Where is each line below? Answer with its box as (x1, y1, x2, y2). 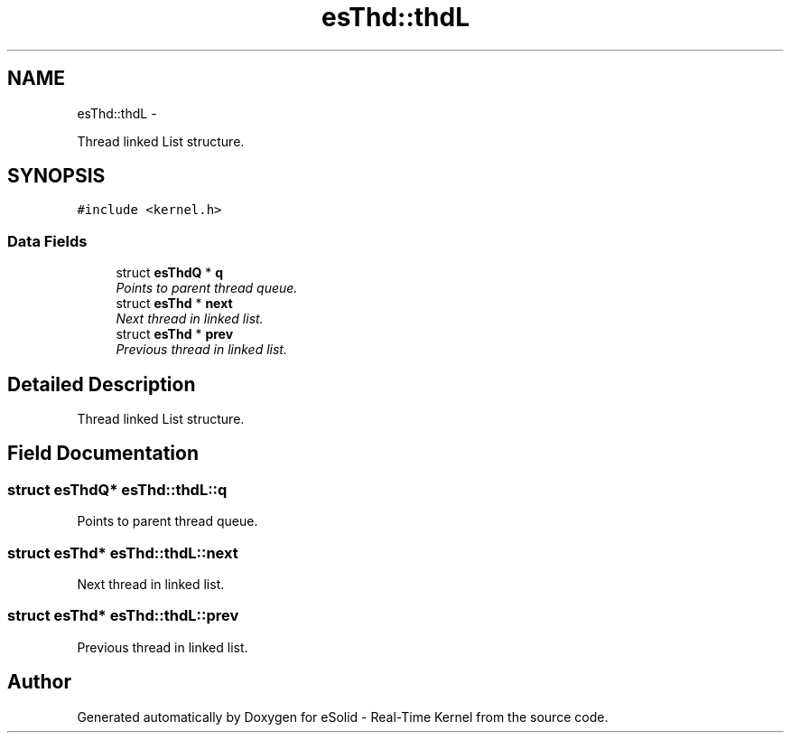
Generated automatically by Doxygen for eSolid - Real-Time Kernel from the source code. (77, 708, 609, 725)
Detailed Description (7, 372, 196, 396)
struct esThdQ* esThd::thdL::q (7, 480, 228, 499)
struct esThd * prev (116, 326, 234, 342)
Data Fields (7, 231, 88, 250)
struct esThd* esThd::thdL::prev (7, 606, 239, 625)
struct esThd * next (116, 295, 233, 312)
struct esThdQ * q (116, 265, 224, 281)
